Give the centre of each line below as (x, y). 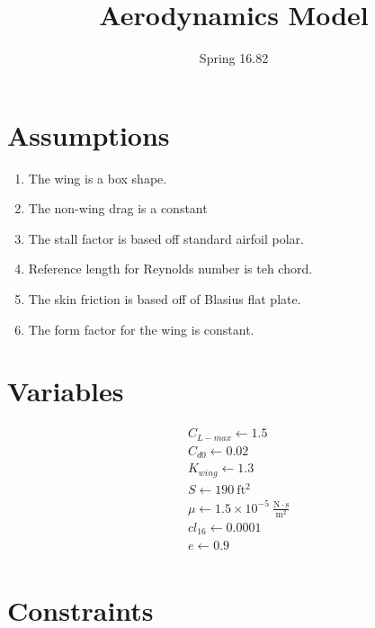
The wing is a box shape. (98, 178)
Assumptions (89, 135)
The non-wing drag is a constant (118, 208)
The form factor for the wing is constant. (141, 329)
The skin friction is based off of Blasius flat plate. (165, 299)
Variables (66, 391)
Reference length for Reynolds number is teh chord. (170, 269)
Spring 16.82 (234, 58)
